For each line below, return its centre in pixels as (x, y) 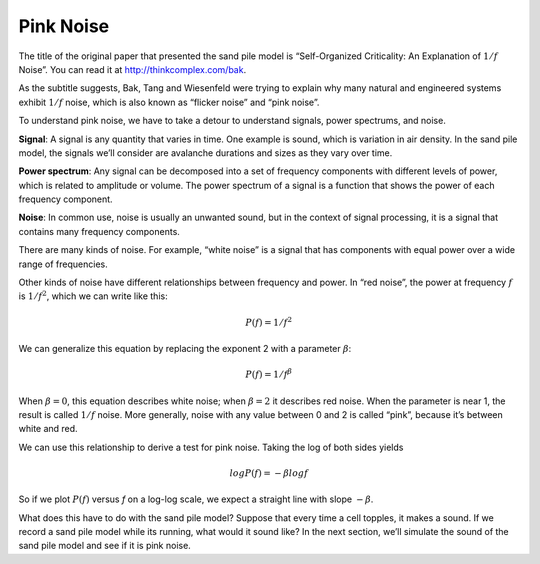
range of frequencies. (63, 264)
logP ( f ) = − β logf (269, 473)
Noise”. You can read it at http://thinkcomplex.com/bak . (132, 69)
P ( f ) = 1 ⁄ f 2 (269, 321)
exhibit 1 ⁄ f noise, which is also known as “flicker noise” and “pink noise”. (169, 102)
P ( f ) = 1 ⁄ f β (269, 373)
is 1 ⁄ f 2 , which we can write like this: (93, 295)
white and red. (48, 429)
